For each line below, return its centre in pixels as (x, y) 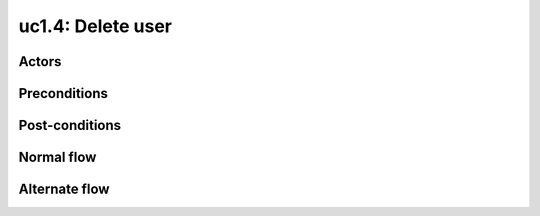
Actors (40, 61)
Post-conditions (70, 125)
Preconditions (63, 93)
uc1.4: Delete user (95, 26)
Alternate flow (64, 189)
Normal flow (57, 157)
